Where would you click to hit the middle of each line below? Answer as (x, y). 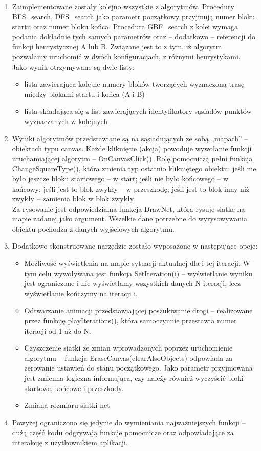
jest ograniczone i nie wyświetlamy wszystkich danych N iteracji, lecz (133, 283)
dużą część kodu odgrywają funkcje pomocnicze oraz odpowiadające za (123, 432)
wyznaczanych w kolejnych (66, 121)
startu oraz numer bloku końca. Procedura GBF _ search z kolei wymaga (125, 26)
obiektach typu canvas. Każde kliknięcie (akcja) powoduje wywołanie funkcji (132, 148)
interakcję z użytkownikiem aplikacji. (70, 442)
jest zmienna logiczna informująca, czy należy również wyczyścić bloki (134, 378)
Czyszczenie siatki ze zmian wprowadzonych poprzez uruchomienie (128, 348)
